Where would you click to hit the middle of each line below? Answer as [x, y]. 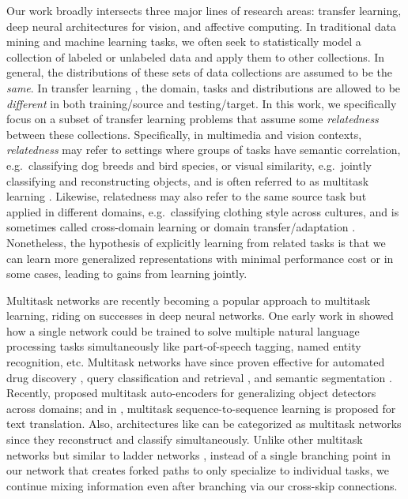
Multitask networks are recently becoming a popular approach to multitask [189, 300]
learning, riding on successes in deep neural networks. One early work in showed [200, 315]
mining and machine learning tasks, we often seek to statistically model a [184, 41]
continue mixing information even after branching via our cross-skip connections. [202, 485]
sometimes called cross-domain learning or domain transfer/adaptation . [181, 227]
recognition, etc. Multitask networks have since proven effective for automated [196, 362]
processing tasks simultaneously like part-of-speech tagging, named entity [184, 346]
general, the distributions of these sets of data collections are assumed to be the [199, 72]
